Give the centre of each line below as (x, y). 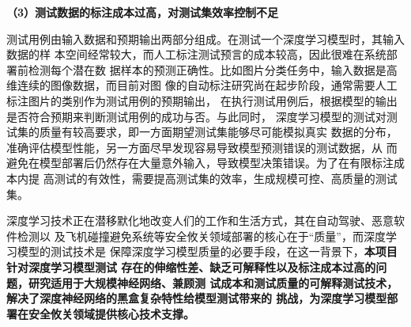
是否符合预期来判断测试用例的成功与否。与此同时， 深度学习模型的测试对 (196, 116)
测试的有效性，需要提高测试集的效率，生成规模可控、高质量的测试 (226, 178)
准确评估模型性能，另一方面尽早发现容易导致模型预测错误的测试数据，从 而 (202, 147)
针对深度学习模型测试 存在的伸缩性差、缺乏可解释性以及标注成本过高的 (191, 266)
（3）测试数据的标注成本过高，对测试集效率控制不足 (143, 12)
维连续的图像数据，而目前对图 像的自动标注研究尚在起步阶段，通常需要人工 (202, 85)
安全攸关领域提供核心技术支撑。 (111, 313)
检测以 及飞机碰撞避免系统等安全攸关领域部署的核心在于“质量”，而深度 (201, 236)
